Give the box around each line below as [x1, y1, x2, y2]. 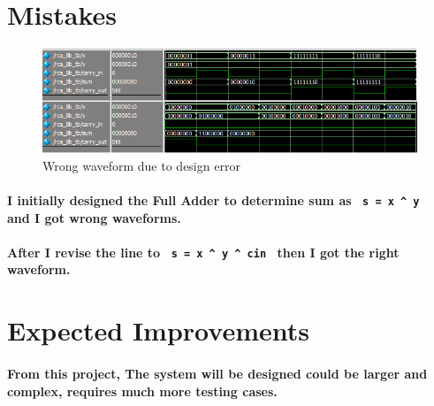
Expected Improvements [7, 312, 309, 349]
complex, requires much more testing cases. [7, 381, 278, 400]
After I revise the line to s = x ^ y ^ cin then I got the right [7, 242, 400, 261]
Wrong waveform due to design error [42, 156, 240, 174]
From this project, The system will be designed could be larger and [7, 364, 428, 383]
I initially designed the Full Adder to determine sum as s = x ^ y [7, 190, 420, 209]
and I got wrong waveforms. [7, 208, 181, 226]
